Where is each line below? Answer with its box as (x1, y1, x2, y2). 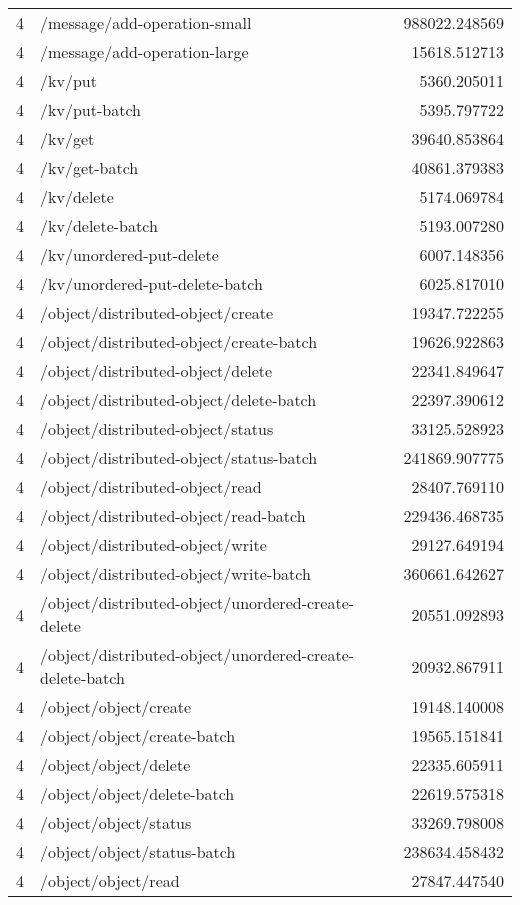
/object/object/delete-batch (40, 782, 235, 805)
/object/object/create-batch (40, 724, 236, 747)
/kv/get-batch (40, 156, 139, 179)
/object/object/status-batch (40, 840, 236, 863)
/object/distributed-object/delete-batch (40, 388, 317, 411)
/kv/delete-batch (40, 214, 158, 237)
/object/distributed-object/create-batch (40, 330, 318, 353)
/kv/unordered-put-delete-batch (40, 272, 263, 295)
